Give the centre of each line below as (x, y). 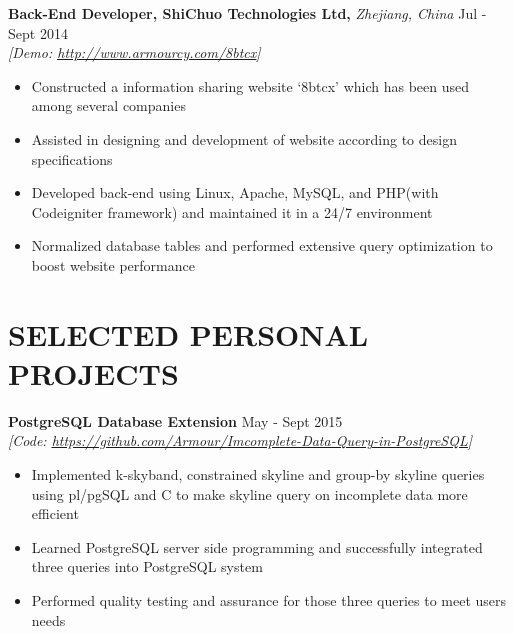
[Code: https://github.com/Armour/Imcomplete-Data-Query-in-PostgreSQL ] (240, 440)
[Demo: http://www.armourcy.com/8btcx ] (134, 52)
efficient (55, 513)
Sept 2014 (38, 32)
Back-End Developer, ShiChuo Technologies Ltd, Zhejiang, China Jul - (247, 13)
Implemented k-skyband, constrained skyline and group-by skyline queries (258, 474)
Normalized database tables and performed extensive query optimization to (262, 245)
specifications (72, 158)
